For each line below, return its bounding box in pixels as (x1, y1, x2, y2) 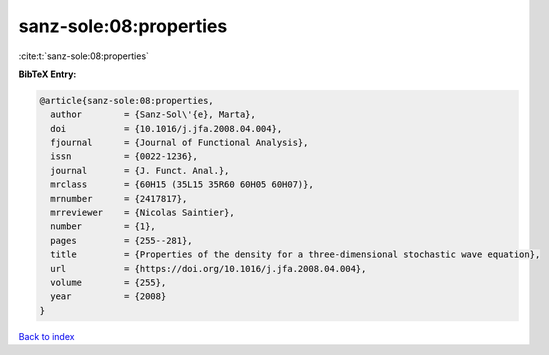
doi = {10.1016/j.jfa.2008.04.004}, (50, 123, 283, 134)
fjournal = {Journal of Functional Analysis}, (50, 137, 309, 149)
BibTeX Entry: (18, 68, 77, 80)
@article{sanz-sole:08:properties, (39, 95, 214, 106)
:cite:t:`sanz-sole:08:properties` (18, 50, 150, 62)
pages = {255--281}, (50, 235, 194, 246)
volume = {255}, (50, 277, 167, 288)
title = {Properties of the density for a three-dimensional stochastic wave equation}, (50, 249, 541, 260)
